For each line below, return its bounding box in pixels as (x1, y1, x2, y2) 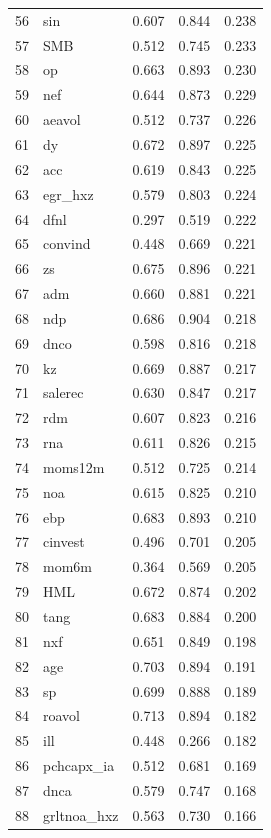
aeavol (43, 109, 81, 130)
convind (43, 233, 91, 254)
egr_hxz (43, 183, 94, 204)
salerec (43, 382, 84, 403)
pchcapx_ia (43, 755, 115, 776)
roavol (43, 705, 80, 726)
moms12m (43, 456, 105, 477)
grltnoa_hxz (43, 804, 119, 825)
